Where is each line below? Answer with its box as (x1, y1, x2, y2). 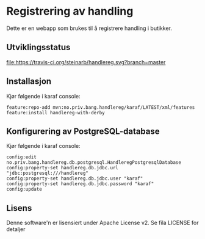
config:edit (6, 154, 37, 160)
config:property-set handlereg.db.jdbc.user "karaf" (6, 175, 143, 182)
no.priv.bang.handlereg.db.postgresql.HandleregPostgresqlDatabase (6, 160, 182, 166)
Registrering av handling (6, 4, 134, 18)
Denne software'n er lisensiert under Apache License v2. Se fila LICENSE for (6, 219, 200, 227)
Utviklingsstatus (6, 42, 71, 53)
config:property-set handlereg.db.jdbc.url (6, 165, 119, 171)
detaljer (6, 226, 26, 233)
